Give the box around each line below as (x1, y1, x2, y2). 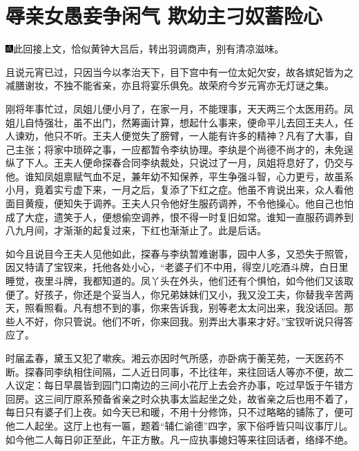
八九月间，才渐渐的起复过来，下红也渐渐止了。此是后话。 (6, 223, 266, 238)
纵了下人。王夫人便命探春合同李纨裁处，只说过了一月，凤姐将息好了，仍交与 (6, 155, 353, 170)
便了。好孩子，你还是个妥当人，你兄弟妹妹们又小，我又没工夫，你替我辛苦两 (6, 287, 353, 301)
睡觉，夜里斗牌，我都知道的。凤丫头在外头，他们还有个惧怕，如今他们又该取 (6, 274, 353, 288)
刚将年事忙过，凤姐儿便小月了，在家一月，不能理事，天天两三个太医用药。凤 (6, 101, 353, 115)
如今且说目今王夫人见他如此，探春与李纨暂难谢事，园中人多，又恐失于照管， (6, 246, 353, 260)
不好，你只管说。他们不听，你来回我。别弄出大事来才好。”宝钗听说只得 (24, 314, 344, 328)
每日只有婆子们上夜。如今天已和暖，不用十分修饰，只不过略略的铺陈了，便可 (6, 405, 353, 419)
